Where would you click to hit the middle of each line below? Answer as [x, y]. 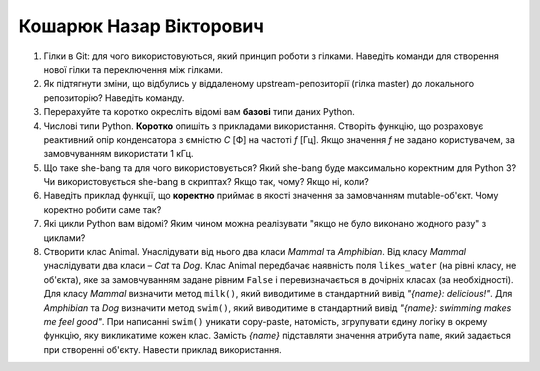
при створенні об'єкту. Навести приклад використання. [162, 349]
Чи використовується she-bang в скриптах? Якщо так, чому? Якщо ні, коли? [206, 182]
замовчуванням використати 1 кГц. [118, 154]
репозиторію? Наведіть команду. [114, 97]
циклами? [64, 237]
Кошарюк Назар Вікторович [141, 26]
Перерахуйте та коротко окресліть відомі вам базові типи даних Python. [199, 112]
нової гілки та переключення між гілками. [133, 69]
